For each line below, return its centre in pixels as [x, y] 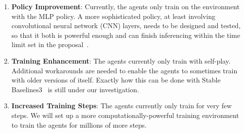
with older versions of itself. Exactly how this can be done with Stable [116, 80]
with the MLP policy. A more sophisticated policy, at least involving [113, 16]
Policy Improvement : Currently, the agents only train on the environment [125, 6]
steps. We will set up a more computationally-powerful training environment [125, 115]
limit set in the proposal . [50, 44]
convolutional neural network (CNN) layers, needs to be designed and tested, [126, 25]
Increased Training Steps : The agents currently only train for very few [122, 106]
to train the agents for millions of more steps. [79, 125]
